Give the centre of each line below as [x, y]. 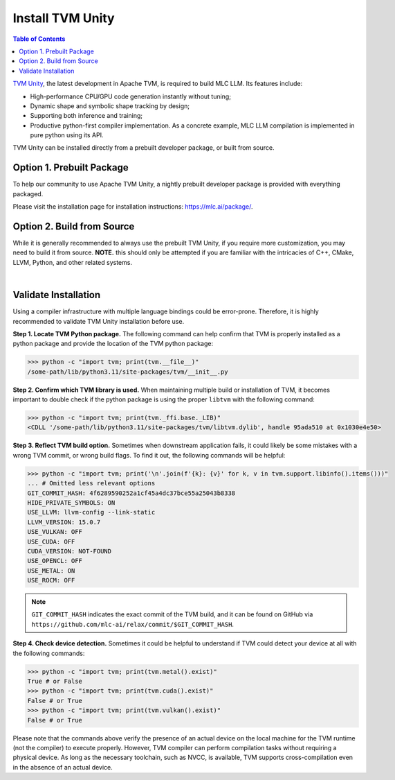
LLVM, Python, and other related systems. [73, 262]
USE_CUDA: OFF [51, 541]
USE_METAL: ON [51, 571]
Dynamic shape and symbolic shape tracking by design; [110, 106]
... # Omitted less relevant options [91, 483]
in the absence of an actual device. [63, 767]
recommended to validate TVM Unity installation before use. [99, 321]
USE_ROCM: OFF [51, 580]
